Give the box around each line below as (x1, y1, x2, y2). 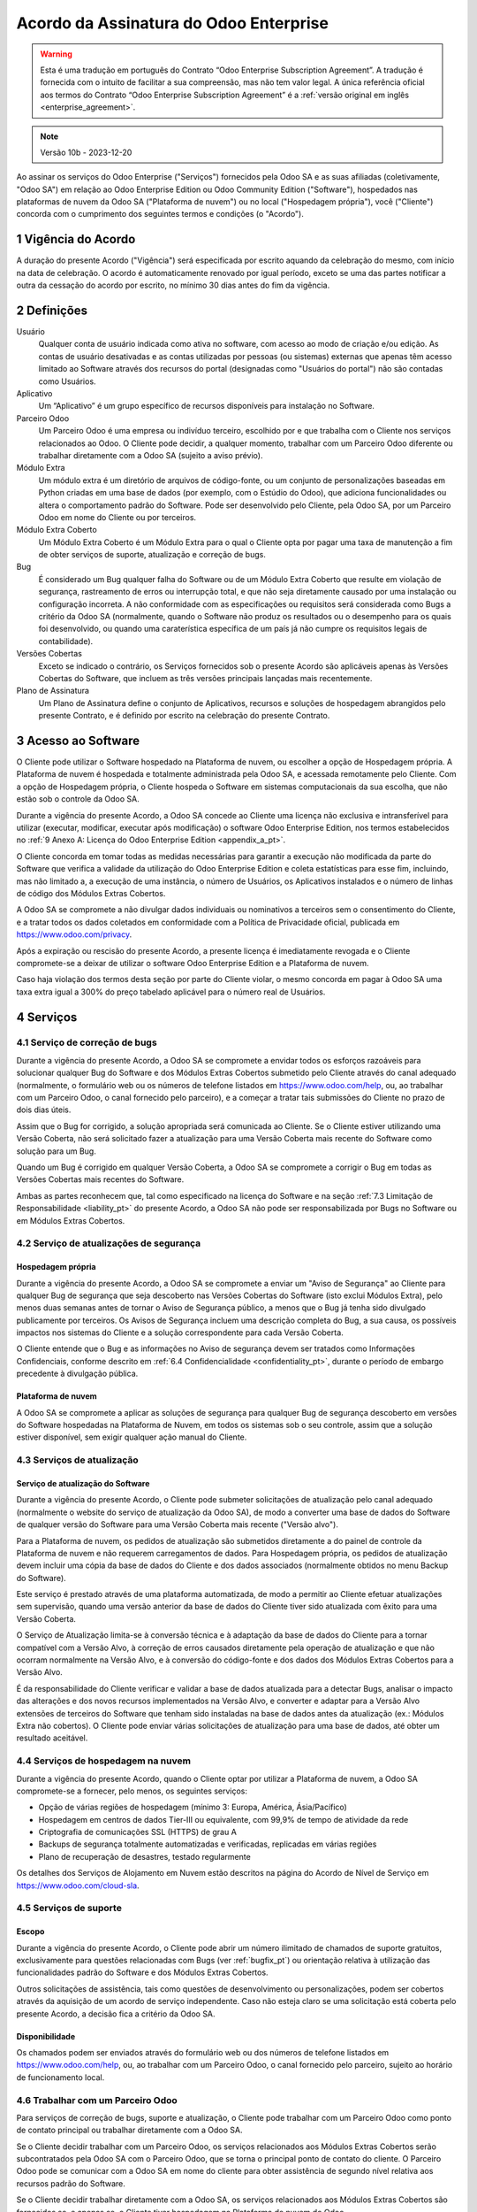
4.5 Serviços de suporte (16, 1902, 123, 1915)
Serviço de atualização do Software (16, 1478, 150, 1488)
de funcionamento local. (16, 2071, 105, 2083)
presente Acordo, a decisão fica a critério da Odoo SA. (16, 2008, 216, 2019)
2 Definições (16, 303, 88, 318)
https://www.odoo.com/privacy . (16, 929, 132, 940)
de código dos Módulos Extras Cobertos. (16, 887, 166, 898)
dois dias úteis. (16, 1104, 72, 1115)
